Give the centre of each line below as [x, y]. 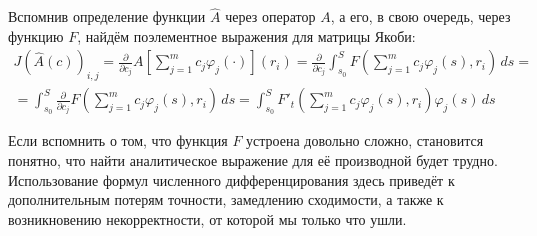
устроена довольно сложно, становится [365, 140]
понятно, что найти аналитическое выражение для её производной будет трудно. [253, 160]
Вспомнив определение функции [107, 16]
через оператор [270, 16]
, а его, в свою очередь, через [420, 16]
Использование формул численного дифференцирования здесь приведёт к [231, 179]
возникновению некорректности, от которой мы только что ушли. [207, 218]
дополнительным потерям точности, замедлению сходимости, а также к [226, 199]
